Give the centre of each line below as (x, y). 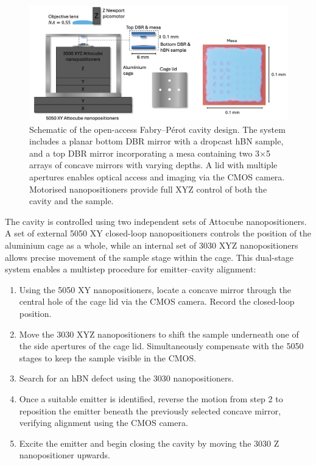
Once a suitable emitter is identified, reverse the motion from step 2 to (151, 398)
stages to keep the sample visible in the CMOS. (108, 357)
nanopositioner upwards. (65, 455)
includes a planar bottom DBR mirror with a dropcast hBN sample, (156, 141)
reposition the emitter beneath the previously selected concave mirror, (150, 410)
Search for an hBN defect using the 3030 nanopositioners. (126, 378)
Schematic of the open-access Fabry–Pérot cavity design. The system (157, 129)
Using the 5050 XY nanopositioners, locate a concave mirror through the (155, 289)
